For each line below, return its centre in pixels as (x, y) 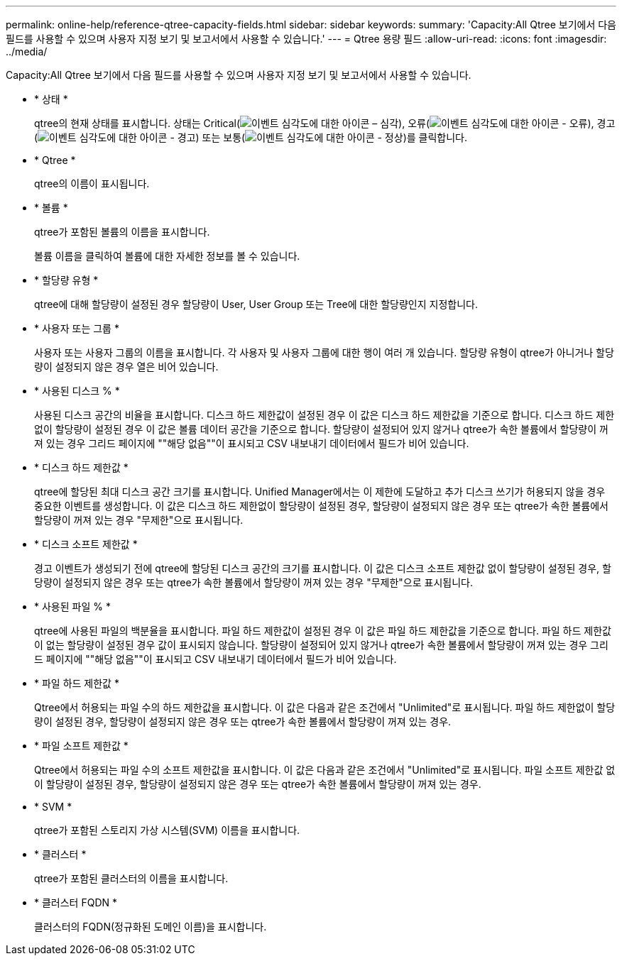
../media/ (27, 51)
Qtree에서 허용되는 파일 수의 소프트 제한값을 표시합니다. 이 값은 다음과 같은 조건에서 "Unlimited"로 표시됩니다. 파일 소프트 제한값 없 (325, 770)
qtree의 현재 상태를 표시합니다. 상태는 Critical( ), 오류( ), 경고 (325, 123)
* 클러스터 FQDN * (76, 902)
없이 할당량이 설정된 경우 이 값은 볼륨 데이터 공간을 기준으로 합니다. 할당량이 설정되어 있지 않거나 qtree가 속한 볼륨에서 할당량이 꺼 (321, 429)
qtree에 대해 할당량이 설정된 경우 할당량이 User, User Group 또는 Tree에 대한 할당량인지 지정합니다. (256, 304)
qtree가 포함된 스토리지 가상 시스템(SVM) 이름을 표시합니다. (167, 830)
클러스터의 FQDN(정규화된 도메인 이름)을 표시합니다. (151, 927)
